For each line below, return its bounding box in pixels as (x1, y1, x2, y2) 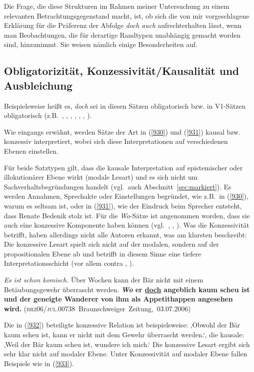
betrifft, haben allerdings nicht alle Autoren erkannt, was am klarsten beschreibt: (4, 229, 247, 239)
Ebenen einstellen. (4, 145, 59, 156)
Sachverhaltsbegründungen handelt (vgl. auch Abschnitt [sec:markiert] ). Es (4, 181, 231, 191)
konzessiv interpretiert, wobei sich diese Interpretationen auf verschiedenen (4, 136, 228, 146)
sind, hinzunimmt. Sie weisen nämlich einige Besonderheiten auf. (4, 39, 198, 49)
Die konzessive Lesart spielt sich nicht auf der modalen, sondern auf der (4, 239, 219, 249)
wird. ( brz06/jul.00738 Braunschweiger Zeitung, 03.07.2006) (4, 303, 191, 313)
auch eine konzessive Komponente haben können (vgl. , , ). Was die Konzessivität (4, 220, 250, 230)
